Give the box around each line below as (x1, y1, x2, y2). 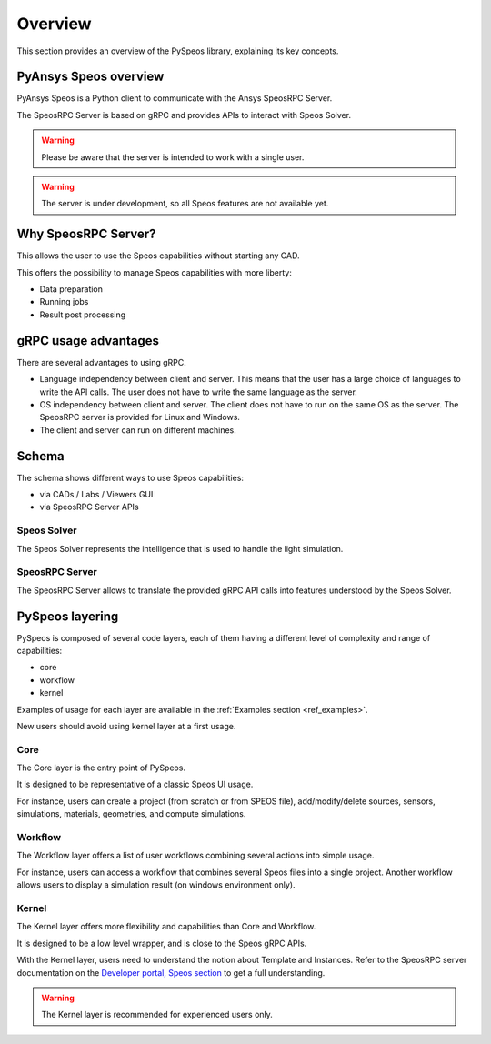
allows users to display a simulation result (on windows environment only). (16, 879, 296, 890)
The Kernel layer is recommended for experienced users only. (41, 1009, 273, 1020)
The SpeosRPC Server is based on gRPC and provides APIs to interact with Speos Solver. (16, 109, 352, 120)
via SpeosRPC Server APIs (39, 501, 140, 513)
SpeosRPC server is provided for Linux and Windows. (39, 412, 241, 423)
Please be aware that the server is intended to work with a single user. (41, 151, 305, 163)
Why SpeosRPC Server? (16, 226, 156, 242)
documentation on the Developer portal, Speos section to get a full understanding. (16, 967, 326, 978)
